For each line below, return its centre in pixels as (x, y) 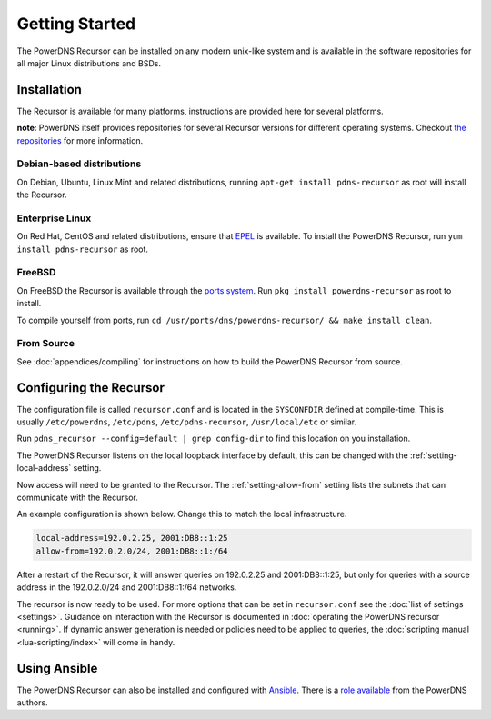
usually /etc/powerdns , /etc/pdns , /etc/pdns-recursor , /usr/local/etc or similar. (187, 422)
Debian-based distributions (79, 164)
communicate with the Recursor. (77, 497)
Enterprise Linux (54, 218)
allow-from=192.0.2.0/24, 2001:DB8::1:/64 (132, 551)
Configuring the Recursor (91, 388)
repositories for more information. (80, 140)
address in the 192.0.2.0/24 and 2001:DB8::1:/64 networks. (127, 587)
